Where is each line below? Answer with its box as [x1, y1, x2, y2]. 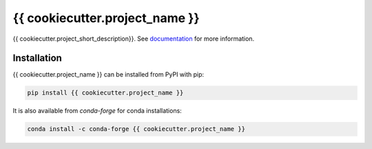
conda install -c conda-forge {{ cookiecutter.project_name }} [27, 125, 246, 133]
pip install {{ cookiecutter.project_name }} [27, 89, 184, 97]
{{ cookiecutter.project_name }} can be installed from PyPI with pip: [12, 70, 205, 79]
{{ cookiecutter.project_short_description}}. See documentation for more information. [12, 34, 255, 43]
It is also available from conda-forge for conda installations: [12, 107, 182, 115]
